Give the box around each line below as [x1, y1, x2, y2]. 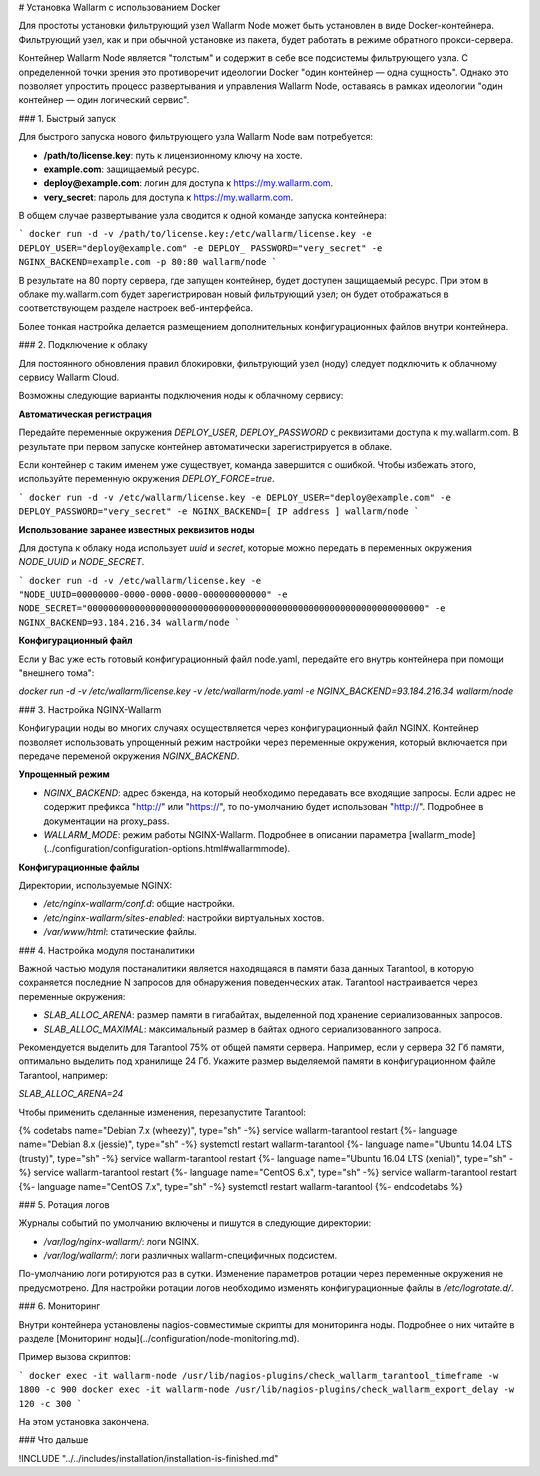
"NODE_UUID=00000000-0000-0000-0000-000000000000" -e [18, 589, 288, 600]
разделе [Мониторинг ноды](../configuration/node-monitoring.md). [18, 1333, 300, 1345]
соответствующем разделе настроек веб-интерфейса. [18, 302, 254, 314]
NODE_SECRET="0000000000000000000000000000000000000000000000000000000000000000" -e [18, 603, 446, 614]
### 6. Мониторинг [18, 1300, 101, 1312]
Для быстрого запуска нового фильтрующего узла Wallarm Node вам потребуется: [18, 131, 374, 143]
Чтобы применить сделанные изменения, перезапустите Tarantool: [18, 1106, 307, 1118]
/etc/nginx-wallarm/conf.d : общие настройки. [43, 898, 235, 910]
